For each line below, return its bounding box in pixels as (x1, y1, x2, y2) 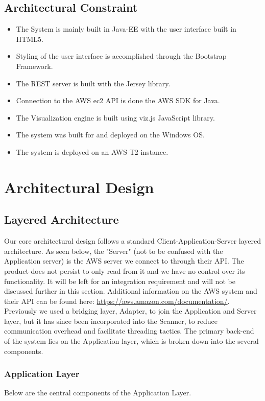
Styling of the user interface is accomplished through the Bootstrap (16, 51, 227, 61)
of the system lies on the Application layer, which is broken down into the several (4, 336, 259, 346)
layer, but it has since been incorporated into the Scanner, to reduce (4, 315, 218, 326)
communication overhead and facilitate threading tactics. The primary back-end (4, 325, 254, 336)
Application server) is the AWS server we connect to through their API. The (4, 255, 244, 266)
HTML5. (16, 33, 43, 44)
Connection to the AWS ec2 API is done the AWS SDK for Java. (16, 95, 220, 106)
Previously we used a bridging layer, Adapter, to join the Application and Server (4, 305, 257, 316)
